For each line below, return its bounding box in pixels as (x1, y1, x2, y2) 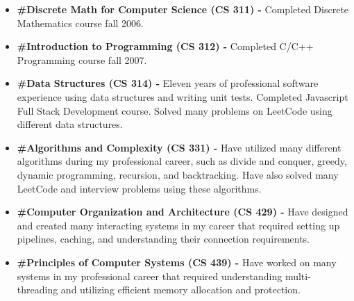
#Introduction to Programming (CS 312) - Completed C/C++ (17, 39, 314, 54)
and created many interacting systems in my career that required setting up (17, 218, 340, 232)
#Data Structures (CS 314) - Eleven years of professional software (17, 76, 319, 90)
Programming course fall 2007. (17, 52, 147, 67)
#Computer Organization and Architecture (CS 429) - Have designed (17, 204, 348, 219)
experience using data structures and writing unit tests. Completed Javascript (17, 89, 348, 104)
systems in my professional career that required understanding (17, 268, 283, 283)
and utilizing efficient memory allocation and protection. (60, 282, 301, 297)
